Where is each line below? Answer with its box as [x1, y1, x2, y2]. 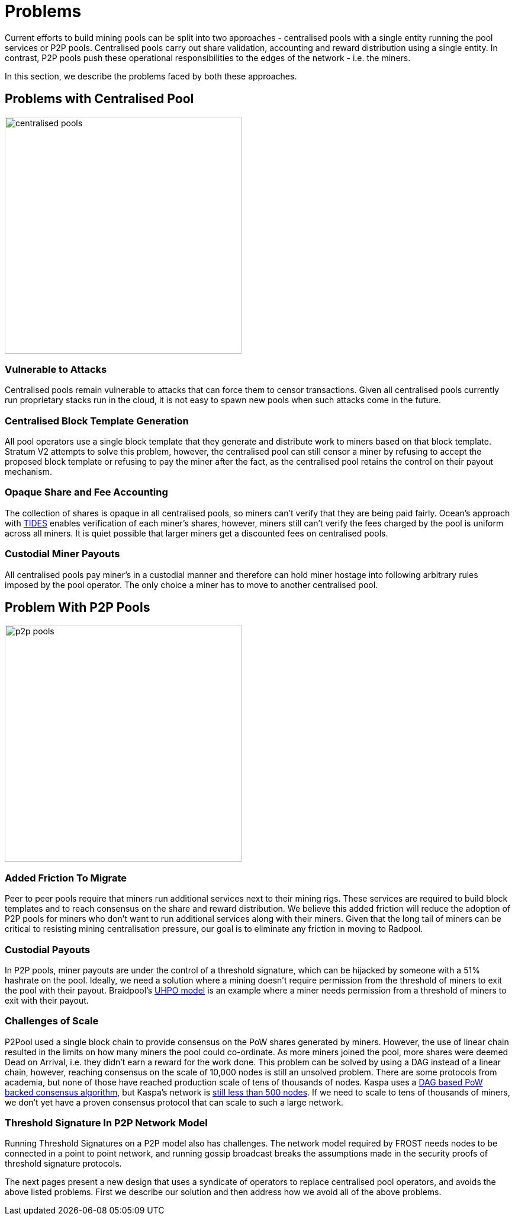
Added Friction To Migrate [5, 871, 127, 884]
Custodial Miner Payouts [5, 548, 120, 560]
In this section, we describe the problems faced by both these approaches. [5, 71, 297, 81]
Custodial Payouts [5, 943, 91, 956]
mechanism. [5, 467, 52, 477]
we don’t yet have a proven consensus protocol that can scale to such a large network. [5, 1097, 343, 1107]
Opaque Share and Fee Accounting [5, 486, 168, 499]
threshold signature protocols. [5, 1158, 122, 1169]
